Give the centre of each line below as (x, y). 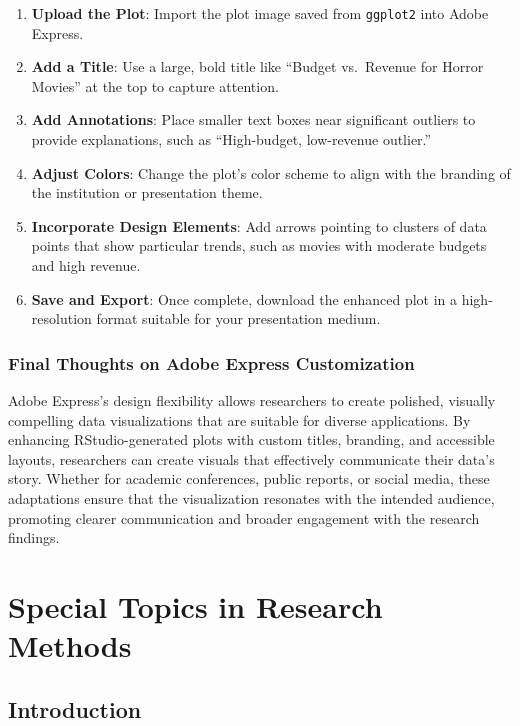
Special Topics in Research (195, 605)
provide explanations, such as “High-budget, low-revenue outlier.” (231, 139)
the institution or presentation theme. (147, 192)
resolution (61, 318)
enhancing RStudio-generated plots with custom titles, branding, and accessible (251, 439)
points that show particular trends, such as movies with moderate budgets (259, 245)
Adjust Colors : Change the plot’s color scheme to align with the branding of (271, 172)
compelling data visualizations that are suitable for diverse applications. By (239, 419)
